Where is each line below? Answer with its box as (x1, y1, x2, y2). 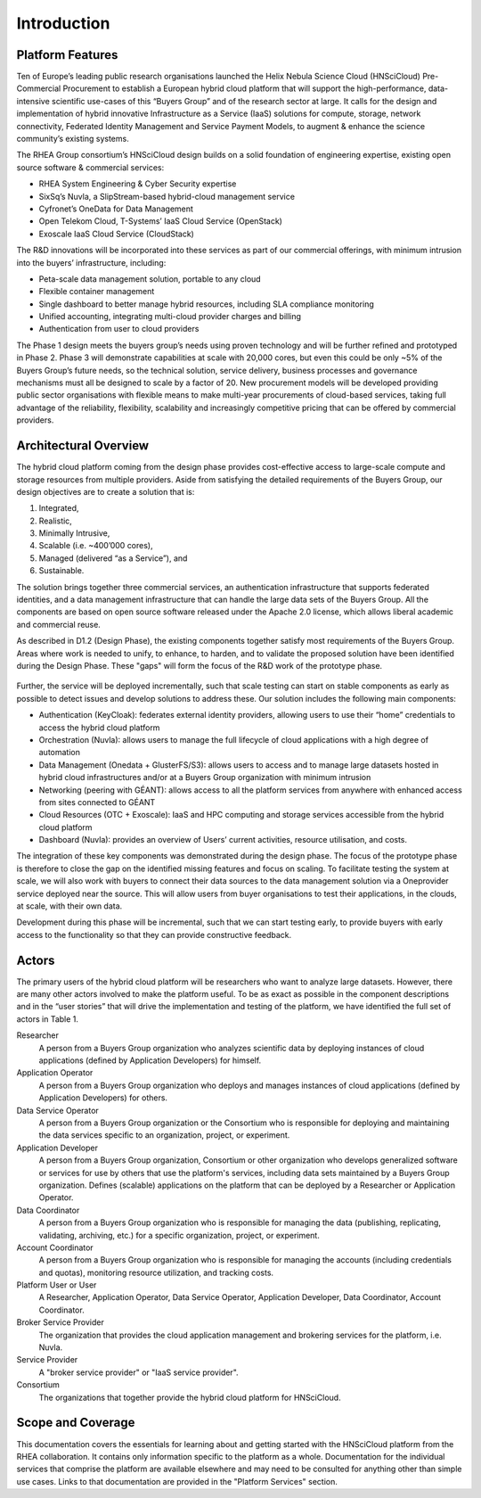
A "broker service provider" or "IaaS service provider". (38, 1367, 240, 1378)
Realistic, (38, 515, 73, 526)
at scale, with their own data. (16, 901, 123, 911)
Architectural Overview (16, 438, 150, 454)
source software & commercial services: (16, 161, 165, 173)
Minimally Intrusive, (38, 528, 110, 539)
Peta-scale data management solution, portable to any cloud (38, 273, 262, 284)
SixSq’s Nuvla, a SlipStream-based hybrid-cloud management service (38, 191, 296, 202)
